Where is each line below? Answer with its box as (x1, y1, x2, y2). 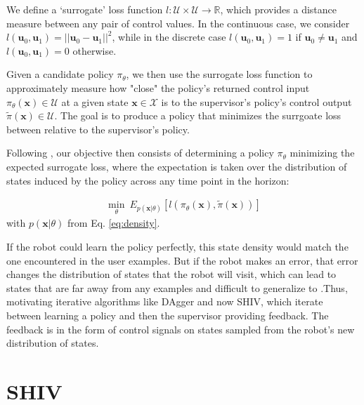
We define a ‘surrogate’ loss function (6, 2, 163, 16)
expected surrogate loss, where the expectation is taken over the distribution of (6, 159, 347, 173)
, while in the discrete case (112, 29, 226, 44)
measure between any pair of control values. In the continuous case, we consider (6, 15, 350, 30)
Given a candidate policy (6, 67, 114, 81)
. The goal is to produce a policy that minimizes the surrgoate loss (54, 108, 342, 123)
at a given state (61, 94, 129, 109)
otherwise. (72, 43, 117, 58)
